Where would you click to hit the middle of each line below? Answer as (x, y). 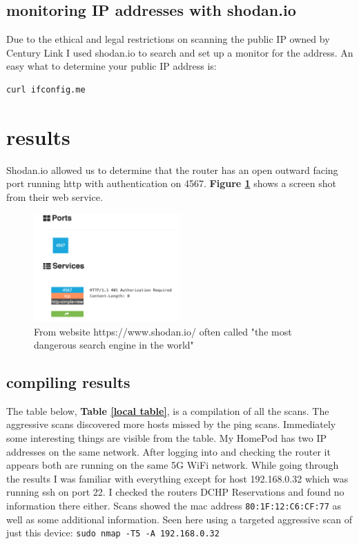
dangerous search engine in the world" (114, 345)
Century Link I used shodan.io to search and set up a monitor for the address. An (180, 52)
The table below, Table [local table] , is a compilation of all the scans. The (168, 410)
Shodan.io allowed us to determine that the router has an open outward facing (172, 169)
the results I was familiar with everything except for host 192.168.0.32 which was (177, 478)
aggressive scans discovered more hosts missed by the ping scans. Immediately (171, 424)
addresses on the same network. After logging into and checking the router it (168, 451)
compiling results (68, 382)
